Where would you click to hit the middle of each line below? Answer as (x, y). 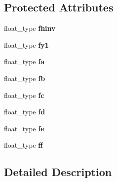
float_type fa (24, 61)
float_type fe (24, 128)
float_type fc (24, 95)
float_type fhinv (30, 28)
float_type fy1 (26, 45)
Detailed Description (58, 172)
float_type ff (23, 145)
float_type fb (25, 78)
